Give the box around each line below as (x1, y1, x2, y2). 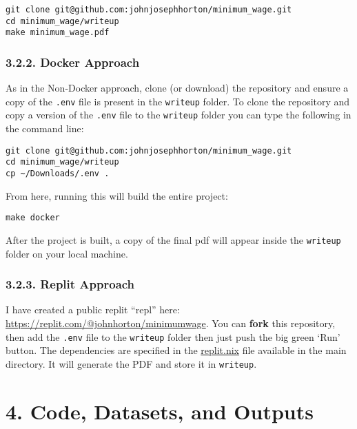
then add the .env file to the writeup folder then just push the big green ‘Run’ (6, 329, 340, 344)
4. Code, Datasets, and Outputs (6, 397, 314, 425)
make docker (6, 213, 60, 223)
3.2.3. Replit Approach (6, 275, 135, 293)
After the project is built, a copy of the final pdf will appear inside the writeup (6, 232, 341, 247)
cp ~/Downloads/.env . (6, 169, 110, 178)
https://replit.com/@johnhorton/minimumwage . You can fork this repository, (6, 315, 336, 330)
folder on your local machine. (6, 246, 128, 260)
